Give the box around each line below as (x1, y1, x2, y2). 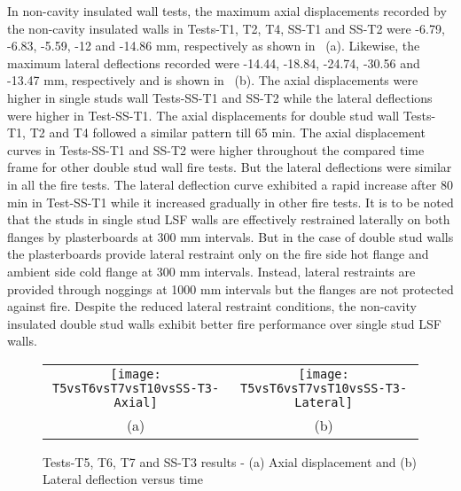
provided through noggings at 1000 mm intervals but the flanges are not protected (7, 279, 454, 298)
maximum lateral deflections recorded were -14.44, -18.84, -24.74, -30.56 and (7, 53, 420, 72)
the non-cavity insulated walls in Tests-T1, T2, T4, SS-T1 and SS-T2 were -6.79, (7, 19, 445, 37)
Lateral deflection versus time (43, 470, 203, 488)
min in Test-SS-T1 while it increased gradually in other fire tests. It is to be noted (7, 192, 454, 211)
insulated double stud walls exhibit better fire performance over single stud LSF (7, 314, 441, 332)
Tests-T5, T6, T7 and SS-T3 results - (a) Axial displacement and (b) (43, 452, 417, 471)
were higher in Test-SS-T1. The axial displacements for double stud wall (7, 105, 400, 124)
